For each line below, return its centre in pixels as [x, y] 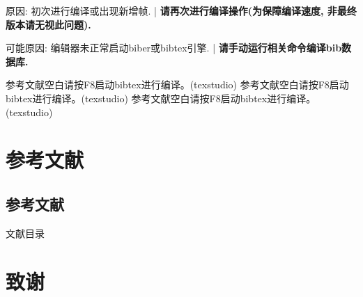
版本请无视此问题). [48, 24]
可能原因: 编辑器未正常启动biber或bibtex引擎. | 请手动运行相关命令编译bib [174, 48]
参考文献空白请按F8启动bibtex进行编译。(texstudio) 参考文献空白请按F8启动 [177, 85]
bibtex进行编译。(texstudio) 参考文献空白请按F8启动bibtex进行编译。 [161, 98]
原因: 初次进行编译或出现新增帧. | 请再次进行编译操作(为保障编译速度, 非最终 [181, 10]
